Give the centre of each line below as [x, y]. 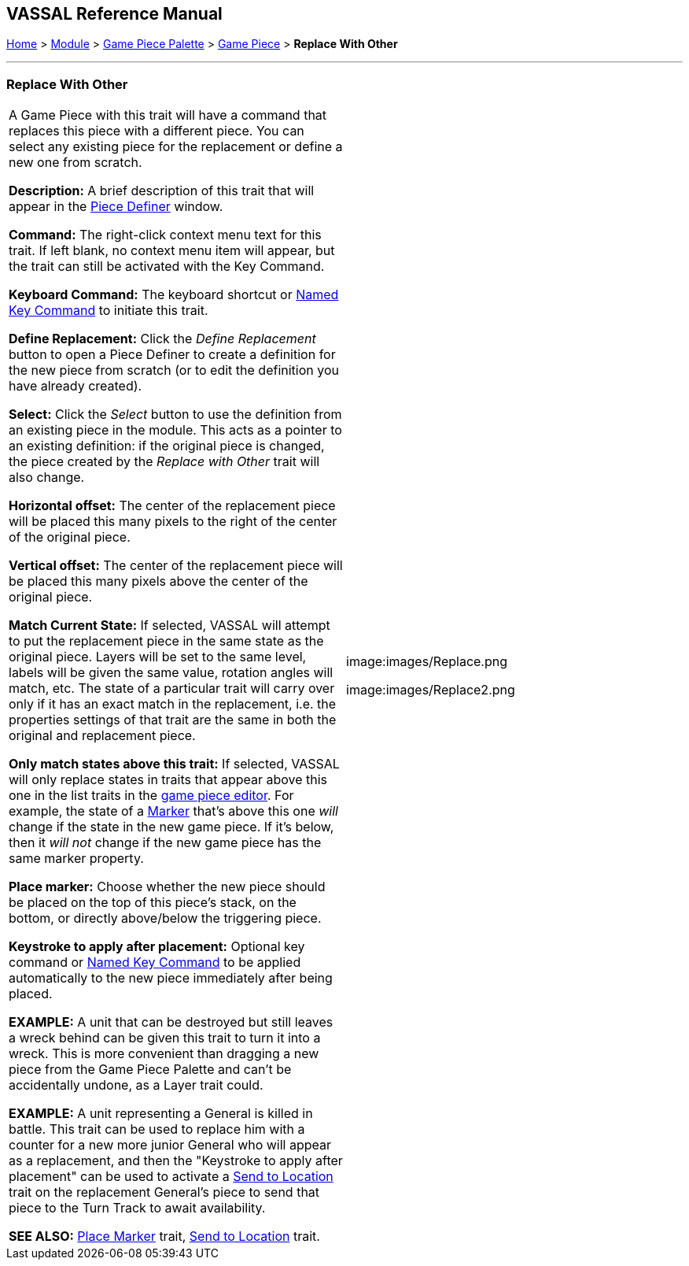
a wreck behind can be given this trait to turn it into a [165, 1038]
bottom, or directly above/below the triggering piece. [165, 918]
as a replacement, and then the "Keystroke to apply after [176, 1161]
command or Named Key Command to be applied [155, 962]
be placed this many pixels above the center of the [158, 581]
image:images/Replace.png [427, 662]
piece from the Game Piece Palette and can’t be [150, 1070]
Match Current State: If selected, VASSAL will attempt [169, 626]
